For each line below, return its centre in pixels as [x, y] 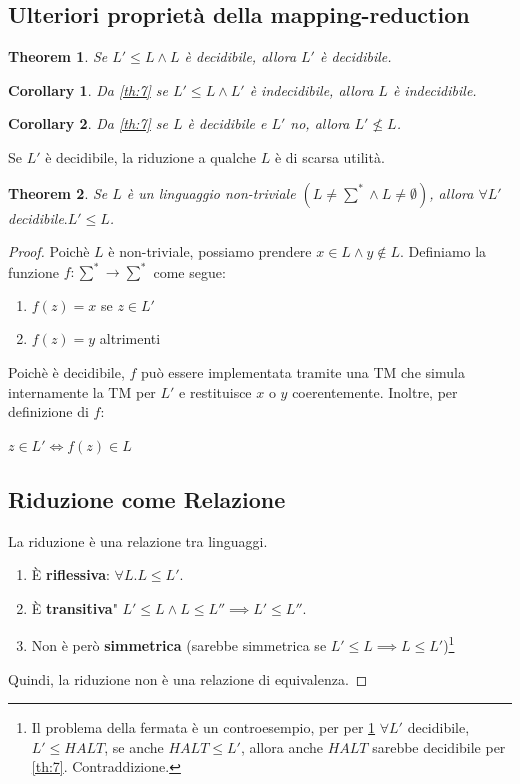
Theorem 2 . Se [58, 192]
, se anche [134, 746]
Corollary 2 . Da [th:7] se [88, 123]
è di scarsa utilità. [329, 156]
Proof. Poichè [49, 251]
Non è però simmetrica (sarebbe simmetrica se [179, 645]
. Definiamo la [443, 251]
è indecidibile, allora [311, 89]
